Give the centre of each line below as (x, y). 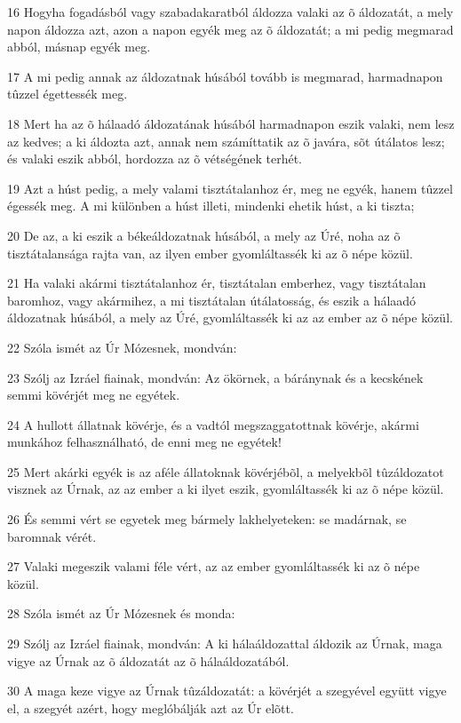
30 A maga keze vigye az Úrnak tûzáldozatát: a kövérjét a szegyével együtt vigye (227, 691)
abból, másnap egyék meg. (79, 47)
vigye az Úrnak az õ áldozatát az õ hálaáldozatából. (148, 660)
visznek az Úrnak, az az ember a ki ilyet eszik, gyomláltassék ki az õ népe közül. (226, 489)
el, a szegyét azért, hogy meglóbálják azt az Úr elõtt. (151, 707)
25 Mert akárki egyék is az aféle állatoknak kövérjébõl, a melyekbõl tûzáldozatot (226, 471)
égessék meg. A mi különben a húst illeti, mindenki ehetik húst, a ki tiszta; (211, 206)
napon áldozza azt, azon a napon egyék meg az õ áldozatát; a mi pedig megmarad (230, 29)
